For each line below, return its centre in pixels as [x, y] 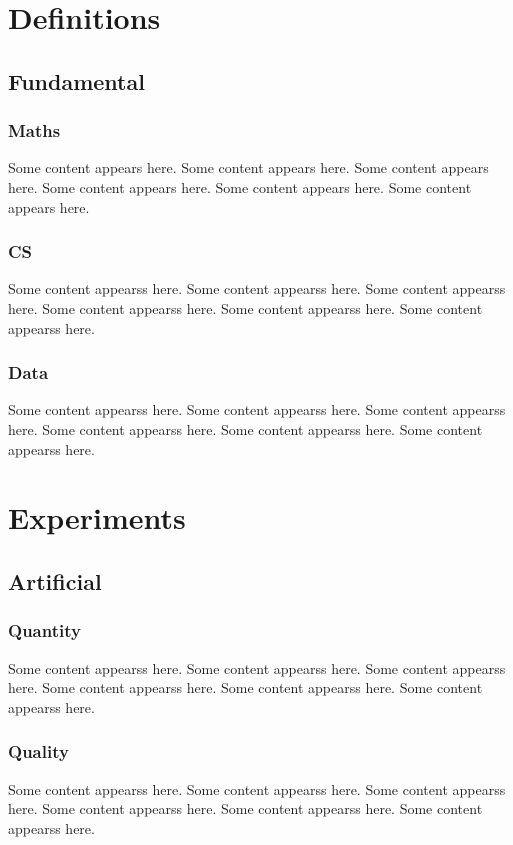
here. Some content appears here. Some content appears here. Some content [240, 186]
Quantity [44, 630]
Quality [38, 751]
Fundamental [76, 80]
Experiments [97, 517]
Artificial [55, 580]
